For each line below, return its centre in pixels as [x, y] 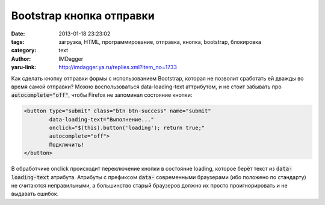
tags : [18, 41]
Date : [18, 34]
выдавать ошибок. [35, 194]
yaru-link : [23, 67]
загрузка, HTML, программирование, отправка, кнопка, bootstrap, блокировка [160, 41]
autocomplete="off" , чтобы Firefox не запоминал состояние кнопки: [102, 95]
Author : [21, 59]
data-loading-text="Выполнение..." [102, 119]
